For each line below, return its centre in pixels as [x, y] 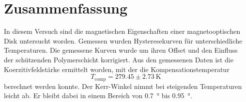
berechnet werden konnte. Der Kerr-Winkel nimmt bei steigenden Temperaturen [123, 86]
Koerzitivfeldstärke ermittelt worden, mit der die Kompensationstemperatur [117, 69]
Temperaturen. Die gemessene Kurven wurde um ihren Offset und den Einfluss [121, 50]
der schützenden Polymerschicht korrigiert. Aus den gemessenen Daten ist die [119, 59]
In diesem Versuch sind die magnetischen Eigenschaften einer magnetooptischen [122, 31]
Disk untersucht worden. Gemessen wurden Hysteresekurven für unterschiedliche [123, 40]
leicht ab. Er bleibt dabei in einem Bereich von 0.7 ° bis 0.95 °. [98, 95]
